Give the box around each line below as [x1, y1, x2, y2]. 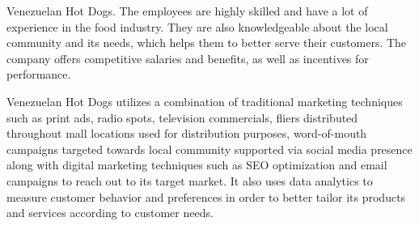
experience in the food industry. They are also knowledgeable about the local [6, 18, 388, 35]
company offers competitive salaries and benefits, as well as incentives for [6, 49, 369, 66]
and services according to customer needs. [6, 204, 214, 221]
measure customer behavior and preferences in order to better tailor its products [6, 188, 406, 205]
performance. [6, 66, 71, 83]
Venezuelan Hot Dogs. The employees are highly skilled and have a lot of [6, 2, 368, 19]
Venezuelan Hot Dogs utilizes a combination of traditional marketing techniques [6, 92, 403, 109]
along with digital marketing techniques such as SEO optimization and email [6, 156, 387, 173]
